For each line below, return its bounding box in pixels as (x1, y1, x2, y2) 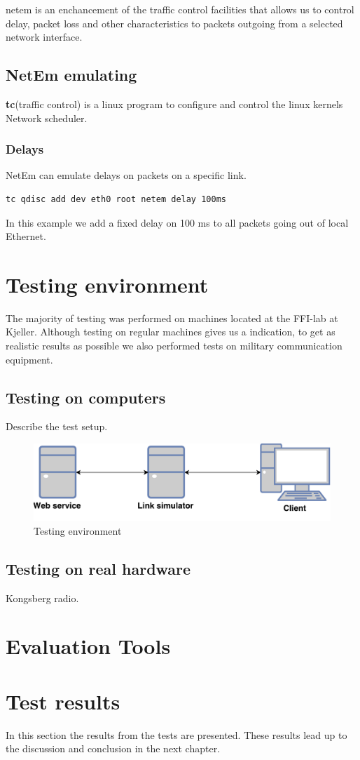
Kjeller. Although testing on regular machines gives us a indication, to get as (6, 324, 335, 339)
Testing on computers (6, 386, 166, 408)
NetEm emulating (6, 64, 137, 86)
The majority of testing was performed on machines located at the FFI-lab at (6, 310, 338, 325)
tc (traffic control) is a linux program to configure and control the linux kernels (6, 96, 343, 111)
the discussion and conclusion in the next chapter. (6, 741, 221, 756)
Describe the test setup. (6, 419, 108, 434)
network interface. (6, 29, 83, 44)
